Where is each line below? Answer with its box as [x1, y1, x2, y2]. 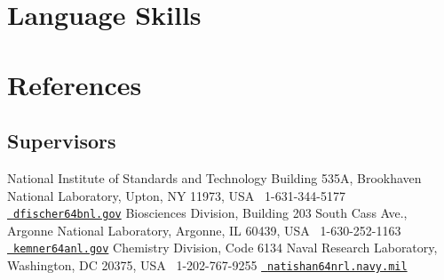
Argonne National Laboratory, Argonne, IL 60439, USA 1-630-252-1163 [7, 220, 401, 239]
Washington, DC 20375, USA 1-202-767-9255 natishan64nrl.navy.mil [7, 256, 408, 275]
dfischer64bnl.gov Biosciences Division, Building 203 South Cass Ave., [13, 204, 408, 222]
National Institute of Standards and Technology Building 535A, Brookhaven [7, 168, 422, 187]
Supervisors [7, 127, 116, 155]
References [7, 66, 142, 102]
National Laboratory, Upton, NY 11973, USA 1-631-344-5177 [7, 186, 346, 204]
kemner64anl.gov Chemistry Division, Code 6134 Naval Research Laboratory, [13, 238, 438, 257]
